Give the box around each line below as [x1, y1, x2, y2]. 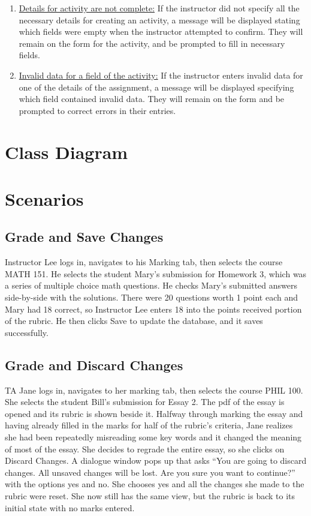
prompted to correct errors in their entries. [19, 104, 176, 116]
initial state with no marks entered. [5, 501, 135, 514]
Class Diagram [5, 139, 128, 164]
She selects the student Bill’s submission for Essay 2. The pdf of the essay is [5, 395, 285, 408]
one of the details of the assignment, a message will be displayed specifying [19, 80, 294, 93]
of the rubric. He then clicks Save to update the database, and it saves [5, 314, 263, 327]
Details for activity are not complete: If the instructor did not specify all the [19, 2, 300, 14]
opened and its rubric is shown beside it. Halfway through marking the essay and [5, 407, 303, 419]
